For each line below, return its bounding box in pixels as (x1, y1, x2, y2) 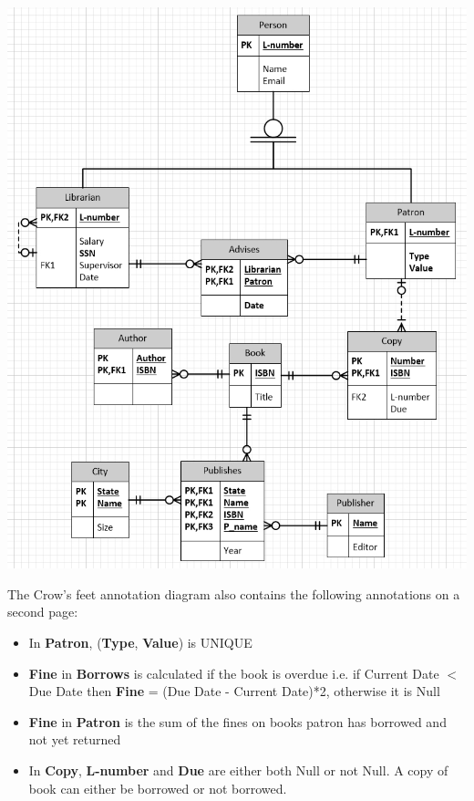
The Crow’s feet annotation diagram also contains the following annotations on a (7, 584, 460, 603)
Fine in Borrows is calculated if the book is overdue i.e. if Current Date (28, 663, 439, 682)
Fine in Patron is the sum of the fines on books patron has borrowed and (28, 712, 447, 731)
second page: (7, 602, 78, 621)
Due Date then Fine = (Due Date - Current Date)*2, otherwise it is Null (28, 681, 440, 701)
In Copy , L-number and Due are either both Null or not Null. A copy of (28, 760, 448, 779)
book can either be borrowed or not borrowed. (28, 778, 287, 797)
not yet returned (28, 730, 121, 749)
